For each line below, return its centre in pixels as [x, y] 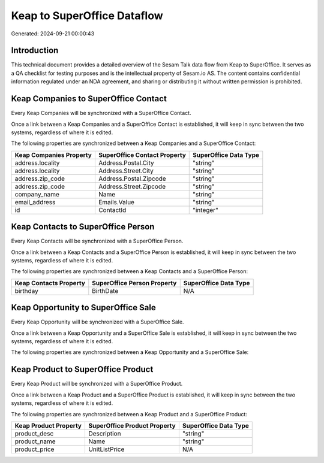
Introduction [35, 51]
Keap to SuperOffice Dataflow [87, 16]
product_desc [34, 433]
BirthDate [105, 290]
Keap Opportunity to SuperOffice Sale [83, 308]
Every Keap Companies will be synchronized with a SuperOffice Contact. [101, 113]
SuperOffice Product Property [132, 425]
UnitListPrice [106, 449]
